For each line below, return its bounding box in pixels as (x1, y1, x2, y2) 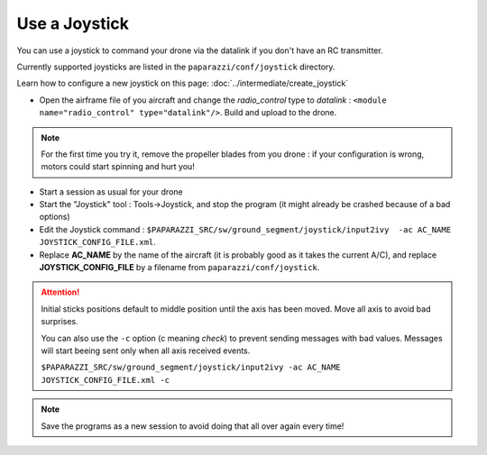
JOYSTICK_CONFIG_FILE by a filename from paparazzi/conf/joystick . (39, 262, 320, 273)
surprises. (41, 316, 78, 327)
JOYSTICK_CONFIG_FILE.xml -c (41, 375, 170, 385)
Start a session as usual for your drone (39, 186, 184, 197)
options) (39, 212, 71, 223)
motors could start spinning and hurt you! (41, 161, 196, 172)
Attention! (41, 287, 80, 297)
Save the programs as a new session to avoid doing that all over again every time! (41, 420, 345, 432)
